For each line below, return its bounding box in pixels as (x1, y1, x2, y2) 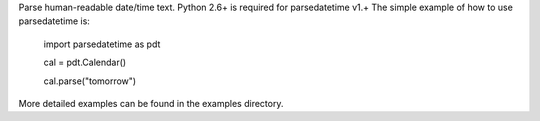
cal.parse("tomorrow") (43, 75, 137, 87)
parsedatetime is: (18, 15, 90, 27)
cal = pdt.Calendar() (43, 56, 127, 69)
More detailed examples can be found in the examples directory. (18, 97, 284, 109)
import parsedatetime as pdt (43, 38, 161, 50)
